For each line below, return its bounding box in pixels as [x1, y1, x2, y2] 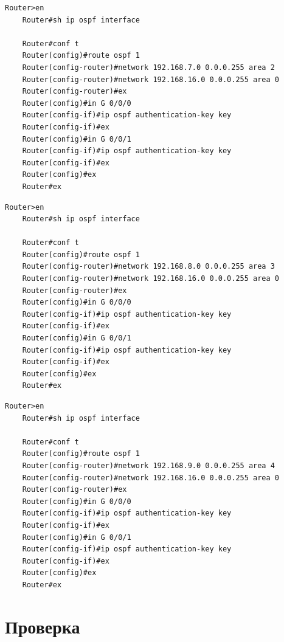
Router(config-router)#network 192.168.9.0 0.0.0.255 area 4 [22, 461, 275, 470]
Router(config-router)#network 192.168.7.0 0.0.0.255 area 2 [22, 63, 275, 72]
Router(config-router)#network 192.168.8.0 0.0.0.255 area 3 [22, 262, 275, 271]
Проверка [5, 613, 80, 638]
